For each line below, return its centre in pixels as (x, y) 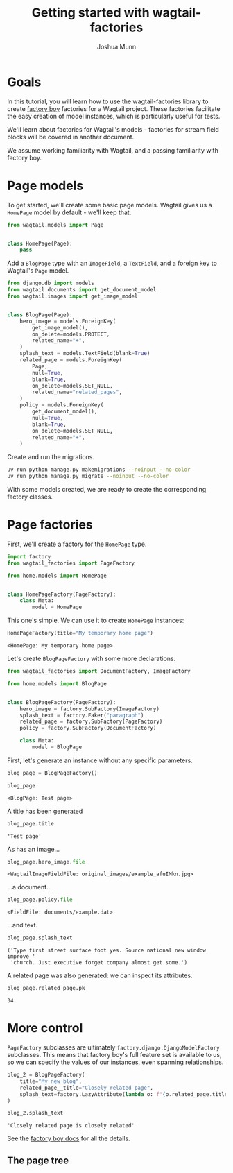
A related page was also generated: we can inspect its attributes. (100, 975)
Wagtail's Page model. (38, 271)
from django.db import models (51, 283)
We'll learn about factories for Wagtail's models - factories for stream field (113, 129)
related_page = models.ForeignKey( (71, 360)
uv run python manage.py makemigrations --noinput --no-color (99, 470)
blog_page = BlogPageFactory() (52, 773)
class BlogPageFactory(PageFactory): (62, 702)
